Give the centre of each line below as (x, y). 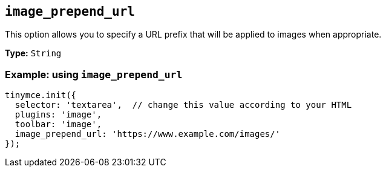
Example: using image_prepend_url (94, 74)
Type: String (33, 53)
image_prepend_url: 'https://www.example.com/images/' (148, 134)
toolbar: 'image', (58, 124)
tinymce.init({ (41, 95)
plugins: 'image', (58, 115)
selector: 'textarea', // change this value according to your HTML (183, 105)
